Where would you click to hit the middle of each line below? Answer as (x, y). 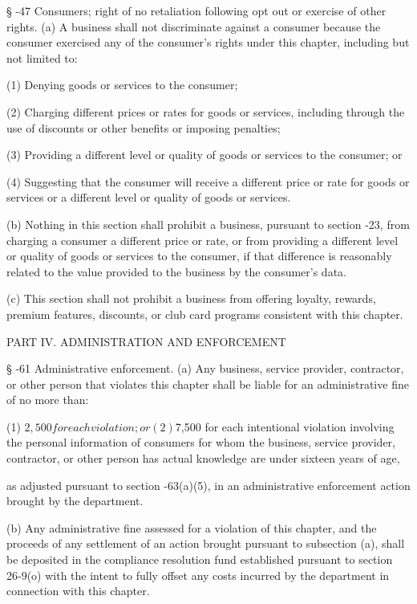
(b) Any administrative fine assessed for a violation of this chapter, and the (192, 527)
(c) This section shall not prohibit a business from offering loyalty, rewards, (191, 298)
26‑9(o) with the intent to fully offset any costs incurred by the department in (198, 575)
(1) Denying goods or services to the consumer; (122, 85)
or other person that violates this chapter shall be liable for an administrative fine (208, 384)
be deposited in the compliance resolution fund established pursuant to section (200, 559)
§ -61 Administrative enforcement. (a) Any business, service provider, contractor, (205, 368)
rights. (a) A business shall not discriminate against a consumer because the (194, 26)
